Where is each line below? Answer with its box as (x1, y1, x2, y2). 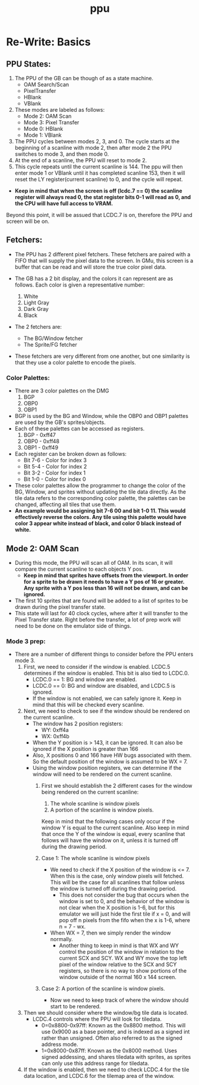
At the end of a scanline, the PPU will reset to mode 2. (14, 157, 147, 163)
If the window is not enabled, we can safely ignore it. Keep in (32, 695, 182, 702)
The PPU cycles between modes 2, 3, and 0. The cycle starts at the (14, 138, 180, 144)
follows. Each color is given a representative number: (14, 281, 145, 288)
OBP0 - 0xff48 (23, 438, 59, 445)
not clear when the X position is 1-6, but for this (59, 904, 175, 911)
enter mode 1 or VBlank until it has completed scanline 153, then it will (14, 169, 185, 177)
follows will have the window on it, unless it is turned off (41, 837, 178, 844)
